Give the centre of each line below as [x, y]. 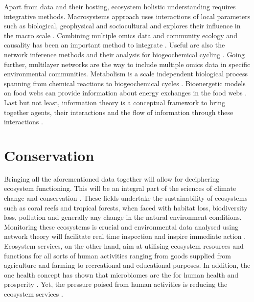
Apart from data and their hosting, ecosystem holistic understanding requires [120, 6]
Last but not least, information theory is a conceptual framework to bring [115, 102]
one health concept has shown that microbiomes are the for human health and [121, 274]
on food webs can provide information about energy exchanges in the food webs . [126, 93]
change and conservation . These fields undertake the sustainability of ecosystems [126, 198]
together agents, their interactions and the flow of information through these [119, 112]
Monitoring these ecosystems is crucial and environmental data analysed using [121, 226]
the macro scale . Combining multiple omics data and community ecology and [121, 35]
